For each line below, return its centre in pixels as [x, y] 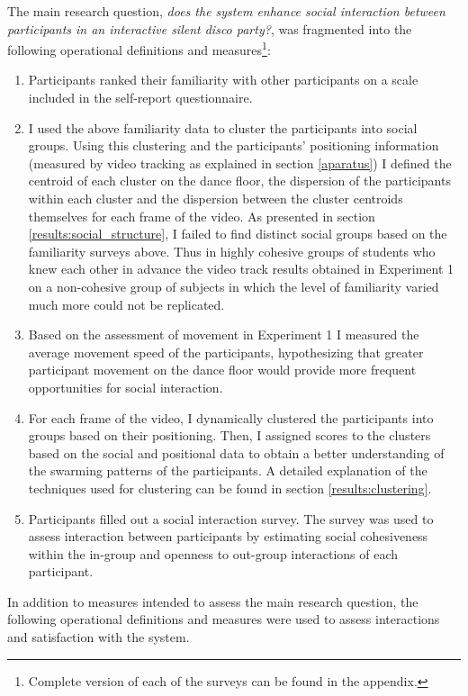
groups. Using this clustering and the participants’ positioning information [234, 145]
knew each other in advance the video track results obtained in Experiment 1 [241, 269]
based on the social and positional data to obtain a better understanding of [236, 452]
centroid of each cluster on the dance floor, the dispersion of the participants [239, 181]
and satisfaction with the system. [99, 637]
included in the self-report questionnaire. [140, 98]
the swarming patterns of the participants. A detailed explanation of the [228, 470]
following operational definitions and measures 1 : [139, 48]
